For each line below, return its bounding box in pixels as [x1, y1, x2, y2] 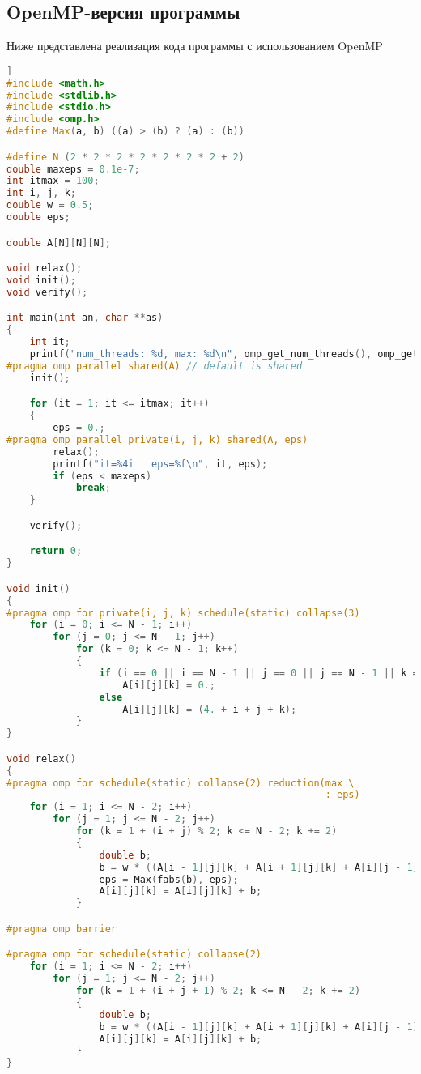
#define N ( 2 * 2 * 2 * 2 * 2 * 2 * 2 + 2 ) [6, 151, 245, 163]
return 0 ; [29, 545, 83, 557]
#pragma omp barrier [6, 923, 117, 935]
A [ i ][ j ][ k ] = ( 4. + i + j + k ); [122, 703, 297, 715]
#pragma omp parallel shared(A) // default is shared [6, 360, 303, 372]
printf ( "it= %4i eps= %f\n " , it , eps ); [53, 458, 268, 470]
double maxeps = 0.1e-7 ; [6, 163, 140, 175]
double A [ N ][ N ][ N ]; [6, 237, 111, 249]
